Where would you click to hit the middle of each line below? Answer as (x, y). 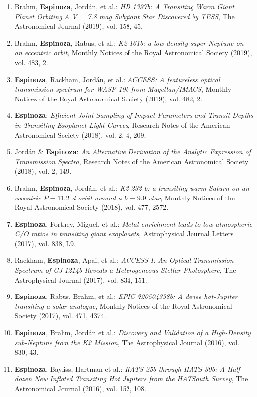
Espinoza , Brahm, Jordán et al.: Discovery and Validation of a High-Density (132, 333)
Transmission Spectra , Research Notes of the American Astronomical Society (131, 161)
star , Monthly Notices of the (192, 197)
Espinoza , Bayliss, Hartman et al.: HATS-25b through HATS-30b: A (120, 368)
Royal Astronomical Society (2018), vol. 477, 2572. (92, 207)
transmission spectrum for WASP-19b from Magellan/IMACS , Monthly (123, 89)
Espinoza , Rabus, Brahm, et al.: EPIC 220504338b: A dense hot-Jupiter (126, 296)
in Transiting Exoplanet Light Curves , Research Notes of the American (122, 125)
